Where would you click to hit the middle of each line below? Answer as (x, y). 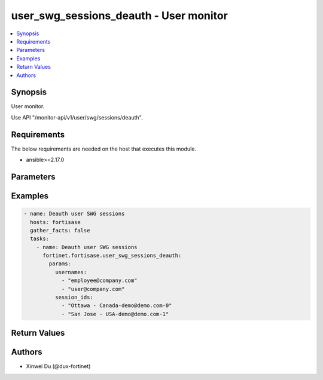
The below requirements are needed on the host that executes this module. (104, 149)
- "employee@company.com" (99, 281)
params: (60, 264)
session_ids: (74, 298)
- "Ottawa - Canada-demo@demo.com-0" (117, 306)
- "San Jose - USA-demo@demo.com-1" (115, 314)
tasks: (40, 239)
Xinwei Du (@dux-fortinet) (58, 366)
